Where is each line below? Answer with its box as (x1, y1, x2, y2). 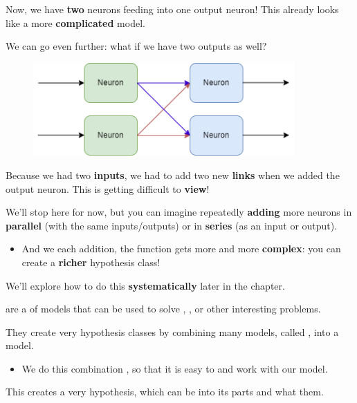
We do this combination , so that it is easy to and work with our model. (21, 361, 328, 375)
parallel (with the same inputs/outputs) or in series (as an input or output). (6, 218, 338, 232)
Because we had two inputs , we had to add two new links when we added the (6, 167, 340, 182)
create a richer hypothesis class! (21, 254, 161, 269)
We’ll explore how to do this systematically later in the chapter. (6, 278, 285, 292)
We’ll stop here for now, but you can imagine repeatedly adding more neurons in (6, 205, 352, 219)
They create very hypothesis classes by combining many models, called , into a (6, 324, 339, 339)
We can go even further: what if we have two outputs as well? (6, 39, 267, 53)
